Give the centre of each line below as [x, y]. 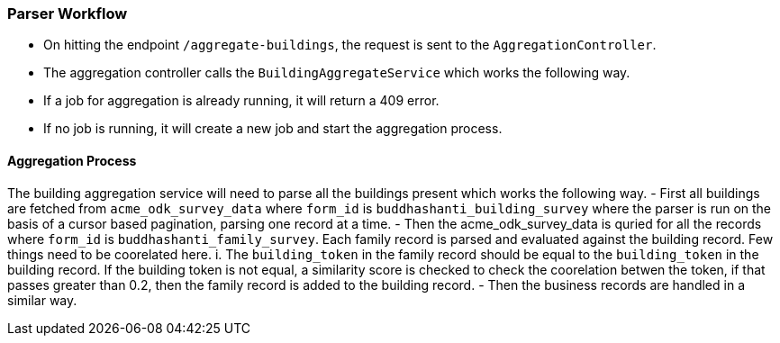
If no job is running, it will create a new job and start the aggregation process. [273, 129]
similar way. [42, 300]
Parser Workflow [68, 14]
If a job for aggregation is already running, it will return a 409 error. [241, 101]
